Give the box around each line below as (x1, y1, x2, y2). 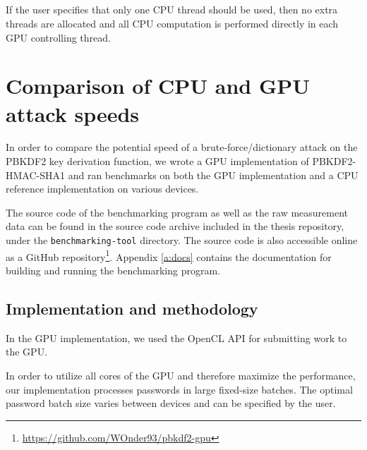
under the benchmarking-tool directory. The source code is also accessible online (6, 233, 358, 248)
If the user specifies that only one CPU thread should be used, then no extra (6, 2, 338, 17)
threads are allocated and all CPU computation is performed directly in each (6, 16, 339, 30)
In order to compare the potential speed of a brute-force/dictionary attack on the (6, 140, 358, 154)
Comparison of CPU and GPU (6, 71, 311, 100)
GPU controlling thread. (6, 30, 111, 44)
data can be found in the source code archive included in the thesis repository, (6, 219, 344, 233)
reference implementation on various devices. (6, 181, 199, 196)
